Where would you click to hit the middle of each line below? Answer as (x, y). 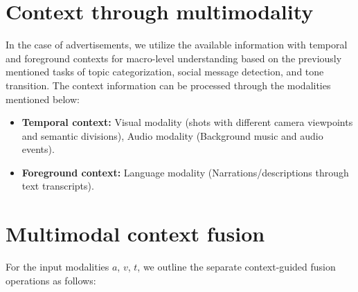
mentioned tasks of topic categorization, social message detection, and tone (165, 72)
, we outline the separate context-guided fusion (236, 267)
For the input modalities (57, 267)
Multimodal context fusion (135, 234)
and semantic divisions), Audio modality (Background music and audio (172, 135)
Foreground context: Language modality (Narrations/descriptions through (185, 172)
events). (38, 149)
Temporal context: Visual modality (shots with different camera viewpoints (187, 122)
